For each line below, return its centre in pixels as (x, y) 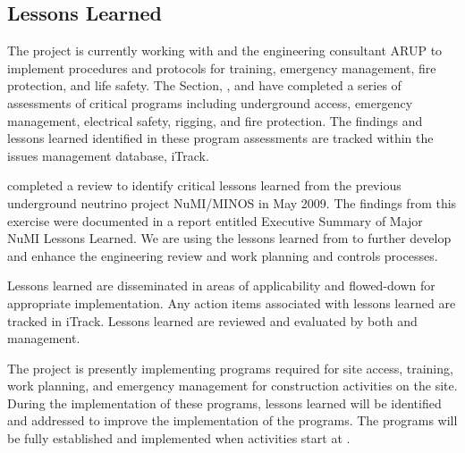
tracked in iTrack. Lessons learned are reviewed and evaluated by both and (212, 320)
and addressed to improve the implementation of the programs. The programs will (232, 420)
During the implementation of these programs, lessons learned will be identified (224, 403)
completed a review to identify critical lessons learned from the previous (204, 185)
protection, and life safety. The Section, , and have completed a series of (204, 85)
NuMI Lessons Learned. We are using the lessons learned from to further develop (229, 238)
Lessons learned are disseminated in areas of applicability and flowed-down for (221, 285)
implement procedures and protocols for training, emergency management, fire (222, 67)
